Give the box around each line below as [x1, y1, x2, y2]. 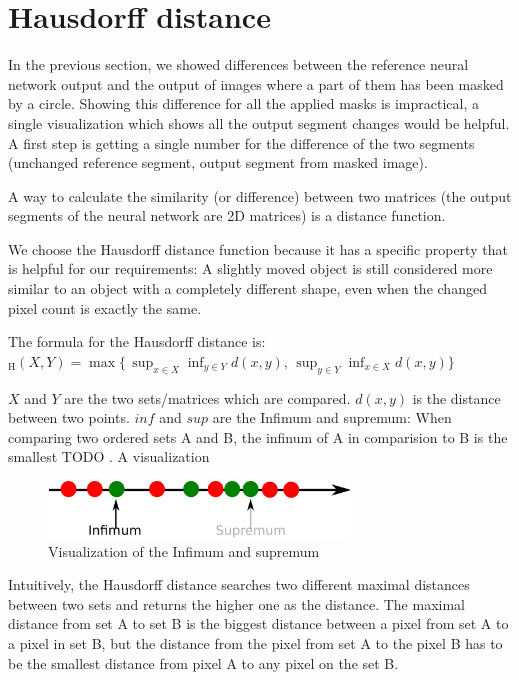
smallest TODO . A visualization [8, 446, 210, 467]
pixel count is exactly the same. [8, 297, 202, 318]
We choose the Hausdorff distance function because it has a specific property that [8, 238, 508, 259]
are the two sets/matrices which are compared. [64, 387, 351, 408]
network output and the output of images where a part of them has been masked [8, 73, 504, 94]
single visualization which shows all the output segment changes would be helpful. [8, 112, 510, 133]
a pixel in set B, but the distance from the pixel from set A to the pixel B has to [8, 633, 503, 654]
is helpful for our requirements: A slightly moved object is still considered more [8, 258, 493, 279]
